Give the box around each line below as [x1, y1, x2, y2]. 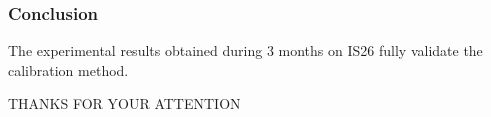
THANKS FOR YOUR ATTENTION [8, 93, 241, 114]
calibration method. [8, 59, 129, 80]
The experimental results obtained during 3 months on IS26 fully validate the [8, 40, 483, 61]
